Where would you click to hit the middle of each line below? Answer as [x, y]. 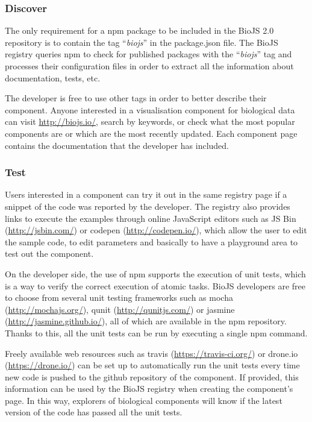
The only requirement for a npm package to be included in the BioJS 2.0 [139, 30]
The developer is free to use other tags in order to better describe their [136, 98]
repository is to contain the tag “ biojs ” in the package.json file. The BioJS [142, 42]
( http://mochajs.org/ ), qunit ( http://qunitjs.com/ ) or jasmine [120, 309]
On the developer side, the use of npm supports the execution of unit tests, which [155, 273]
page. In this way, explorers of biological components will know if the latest [144, 400]
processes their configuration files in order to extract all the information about [149, 66]
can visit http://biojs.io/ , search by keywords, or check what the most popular [150, 121]
